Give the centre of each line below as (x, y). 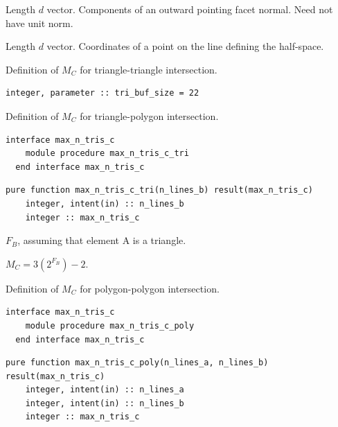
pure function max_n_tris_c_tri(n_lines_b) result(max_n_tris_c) (159, 190)
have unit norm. (39, 23)
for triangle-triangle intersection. (149, 69)
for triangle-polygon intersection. (149, 115)
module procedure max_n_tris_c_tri (107, 154)
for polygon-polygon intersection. (150, 288)
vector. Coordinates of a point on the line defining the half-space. (185, 46)
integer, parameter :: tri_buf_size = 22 (103, 93)
